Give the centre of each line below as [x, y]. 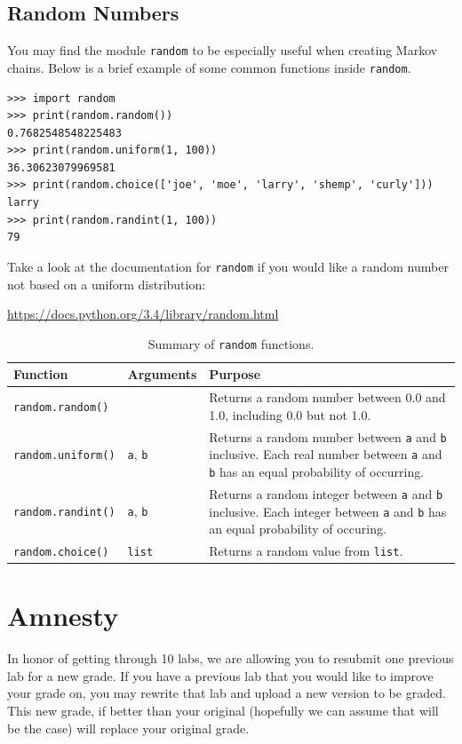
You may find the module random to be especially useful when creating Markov [223, 50]
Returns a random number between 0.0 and [327, 397]
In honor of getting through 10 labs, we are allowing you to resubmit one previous [231, 658]
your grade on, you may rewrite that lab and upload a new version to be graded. [227, 693]
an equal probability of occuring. [298, 529]
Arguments [162, 374]
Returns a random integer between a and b [326, 493]
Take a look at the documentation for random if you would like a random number [228, 266]
